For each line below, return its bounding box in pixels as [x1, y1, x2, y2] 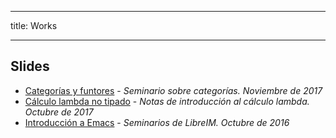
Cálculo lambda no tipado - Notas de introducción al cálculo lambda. [24, 95, 310, 107]
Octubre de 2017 [24, 106, 94, 118]
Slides [10, 58, 50, 75]
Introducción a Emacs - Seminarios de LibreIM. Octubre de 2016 [24, 116, 290, 128]
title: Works [10, 20, 58, 31]
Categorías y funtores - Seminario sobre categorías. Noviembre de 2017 [24, 84, 323, 96]
